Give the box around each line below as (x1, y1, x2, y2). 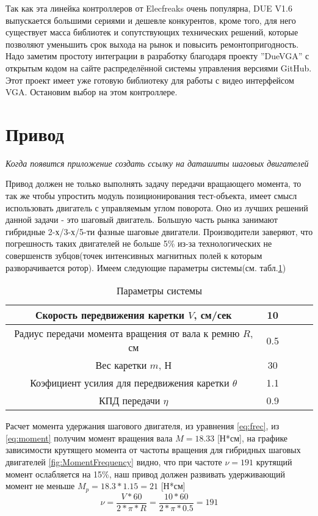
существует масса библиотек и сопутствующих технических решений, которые (5, 26, 298, 38)
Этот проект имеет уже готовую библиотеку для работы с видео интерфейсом (5, 73, 294, 86)
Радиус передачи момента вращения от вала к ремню (14, 326, 240, 341)
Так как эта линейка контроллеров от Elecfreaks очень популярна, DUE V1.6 (5, 2, 292, 14)
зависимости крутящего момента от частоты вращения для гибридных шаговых (5, 443, 301, 456)
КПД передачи (99, 393, 161, 408)
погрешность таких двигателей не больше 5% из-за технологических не (5, 237, 272, 250)
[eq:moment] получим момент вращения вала (5, 431, 173, 444)
